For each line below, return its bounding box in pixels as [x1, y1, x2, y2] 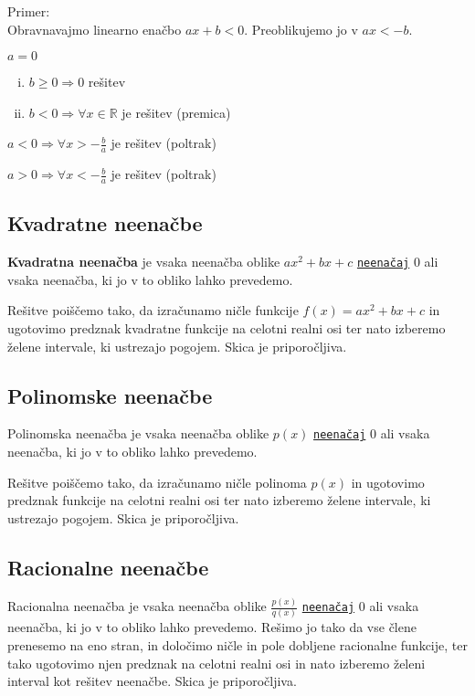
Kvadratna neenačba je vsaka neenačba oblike [7, 252, 280, 271]
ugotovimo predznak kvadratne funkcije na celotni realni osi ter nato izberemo [7, 319, 446, 338]
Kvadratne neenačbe [7, 209, 203, 237]
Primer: [7, 2, 50, 20]
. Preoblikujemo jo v [244, 19, 358, 38]
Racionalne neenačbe [7, 553, 209, 581]
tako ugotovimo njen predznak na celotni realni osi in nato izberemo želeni [7, 653, 426, 672]
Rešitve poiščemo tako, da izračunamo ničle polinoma [7, 472, 307, 491]
